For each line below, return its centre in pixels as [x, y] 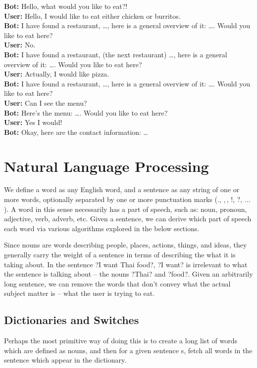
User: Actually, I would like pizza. [57, 74]
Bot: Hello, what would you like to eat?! [66, 6]
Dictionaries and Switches [72, 320]
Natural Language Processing [106, 166]
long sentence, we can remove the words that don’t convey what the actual [117, 283]
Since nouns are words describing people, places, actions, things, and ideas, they [126, 245]
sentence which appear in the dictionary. [65, 360]
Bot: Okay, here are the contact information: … [76, 132]
